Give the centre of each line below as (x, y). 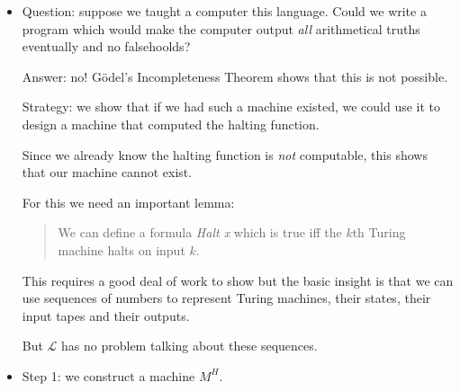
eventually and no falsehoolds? (106, 46)
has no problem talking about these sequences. (189, 346)
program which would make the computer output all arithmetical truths (221, 28)
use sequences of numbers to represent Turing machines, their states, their (226, 298)
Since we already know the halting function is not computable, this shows (225, 154)
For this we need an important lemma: (128, 202)
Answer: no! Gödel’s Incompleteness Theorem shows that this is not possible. (235, 76)
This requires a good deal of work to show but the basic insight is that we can (238, 280)
